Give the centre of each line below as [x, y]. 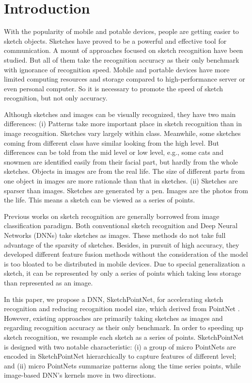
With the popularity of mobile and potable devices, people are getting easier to [121, 31]
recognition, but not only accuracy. [56, 98]
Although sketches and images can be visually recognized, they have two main [120, 114]
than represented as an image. [48, 282]
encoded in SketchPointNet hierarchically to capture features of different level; [120, 356]
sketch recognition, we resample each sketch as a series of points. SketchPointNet [124, 337]
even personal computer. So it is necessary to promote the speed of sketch [114, 88]
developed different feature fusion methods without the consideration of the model [126, 254]
